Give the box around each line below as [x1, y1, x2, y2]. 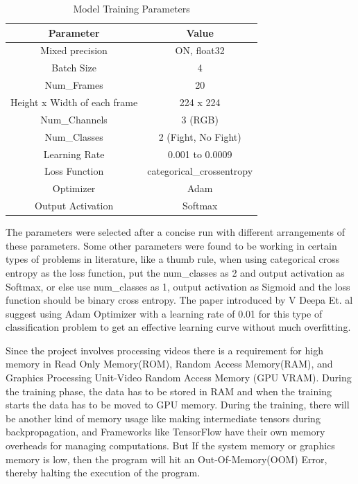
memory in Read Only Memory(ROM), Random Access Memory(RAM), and [6, 356, 333, 371]
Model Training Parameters [73, 1, 190, 15]
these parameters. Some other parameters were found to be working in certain [6, 238, 337, 252]
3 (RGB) [181, 112, 219, 126]
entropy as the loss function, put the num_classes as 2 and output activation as [6, 265, 345, 279]
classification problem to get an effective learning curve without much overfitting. [6, 320, 351, 334]
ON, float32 [175, 43, 225, 58]
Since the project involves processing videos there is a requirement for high [6, 343, 323, 357]
